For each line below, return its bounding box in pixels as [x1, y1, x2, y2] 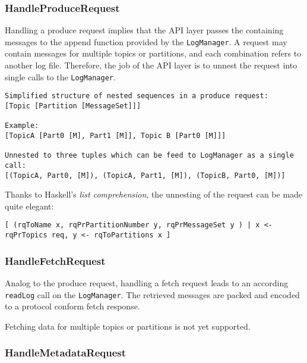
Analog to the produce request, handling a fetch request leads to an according [5, 276, 289, 289]
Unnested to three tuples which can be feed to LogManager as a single [5, 151, 294, 160]
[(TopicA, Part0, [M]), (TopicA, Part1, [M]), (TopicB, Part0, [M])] [5, 171, 286, 180]
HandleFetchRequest [5, 253, 106, 268]
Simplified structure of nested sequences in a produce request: [5, 92, 268, 101]
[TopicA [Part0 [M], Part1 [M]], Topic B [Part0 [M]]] [5, 131, 226, 140]
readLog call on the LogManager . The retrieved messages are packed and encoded [5, 288, 300, 301]
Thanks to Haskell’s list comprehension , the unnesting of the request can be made [5, 188, 303, 201]
